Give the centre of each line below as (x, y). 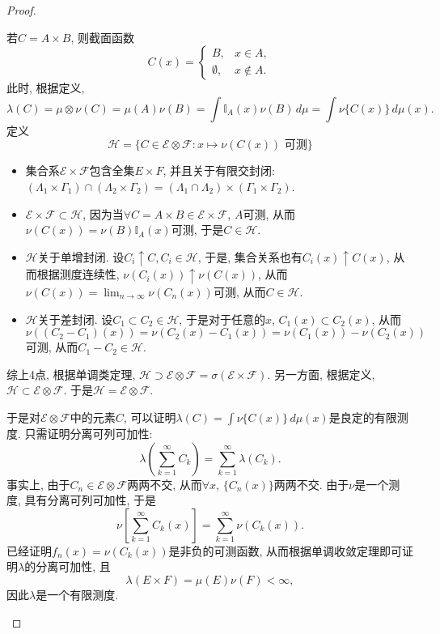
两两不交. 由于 (311, 484)
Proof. (21, 10)
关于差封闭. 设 (75, 319)
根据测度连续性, (78, 274)
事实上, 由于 (38, 484)
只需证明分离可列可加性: (89, 433)
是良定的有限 (363, 417)
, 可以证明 (150, 417)
